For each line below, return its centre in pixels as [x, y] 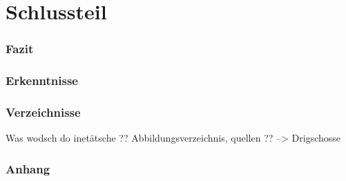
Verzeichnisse [43, 112]
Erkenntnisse [42, 80]
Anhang [28, 168]
